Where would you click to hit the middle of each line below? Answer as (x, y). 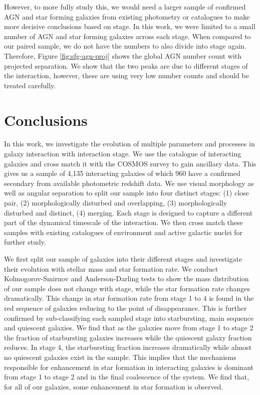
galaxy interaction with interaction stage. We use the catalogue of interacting (123, 154)
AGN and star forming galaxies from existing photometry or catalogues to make (127, 16)
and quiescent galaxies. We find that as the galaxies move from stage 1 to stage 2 (129, 328)
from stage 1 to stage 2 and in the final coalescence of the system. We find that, (127, 377)
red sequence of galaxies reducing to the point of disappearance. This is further (125, 308)
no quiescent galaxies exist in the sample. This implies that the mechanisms (120, 357)
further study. (25, 242)
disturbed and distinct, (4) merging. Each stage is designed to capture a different (128, 212)
